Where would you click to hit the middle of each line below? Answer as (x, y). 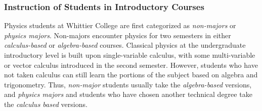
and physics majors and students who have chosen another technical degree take (128, 94)
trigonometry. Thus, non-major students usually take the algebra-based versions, (128, 84)
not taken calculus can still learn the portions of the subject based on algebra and (131, 75)
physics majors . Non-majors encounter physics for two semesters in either (118, 35)
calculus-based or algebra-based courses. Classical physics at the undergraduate (125, 45)
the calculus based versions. (46, 104)
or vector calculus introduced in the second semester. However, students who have (131, 65)
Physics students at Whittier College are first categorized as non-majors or (120, 25)
